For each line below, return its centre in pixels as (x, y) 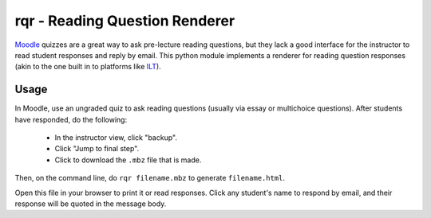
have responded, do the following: (71, 119)
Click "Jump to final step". (97, 149)
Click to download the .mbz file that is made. (128, 160)
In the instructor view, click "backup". (116, 138)
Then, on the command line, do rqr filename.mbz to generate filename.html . (150, 178)
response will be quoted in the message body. (91, 204)
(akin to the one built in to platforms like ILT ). (88, 67)
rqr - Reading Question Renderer (125, 21)
